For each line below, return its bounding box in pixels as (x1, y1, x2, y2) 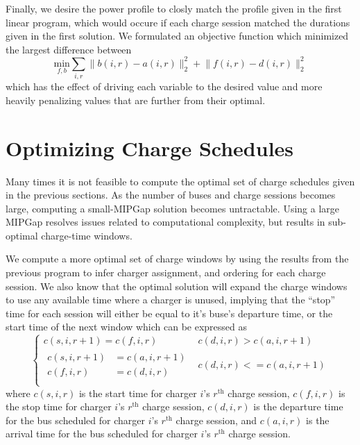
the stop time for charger (6, 399, 112, 414)
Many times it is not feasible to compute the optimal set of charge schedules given (6, 174, 355, 188)
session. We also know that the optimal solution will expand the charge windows (6, 278, 348, 293)
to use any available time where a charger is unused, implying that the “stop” (6, 292, 336, 307)
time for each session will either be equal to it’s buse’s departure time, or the (6, 305, 333, 320)
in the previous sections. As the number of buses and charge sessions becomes (6, 187, 336, 202)
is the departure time (253, 399, 343, 414)
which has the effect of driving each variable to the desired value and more (6, 79, 323, 94)
